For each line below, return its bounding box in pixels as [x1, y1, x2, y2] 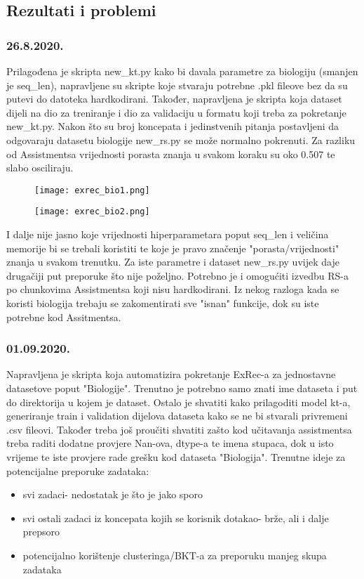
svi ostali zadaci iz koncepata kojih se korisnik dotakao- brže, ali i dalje [22, 510, 329, 525]
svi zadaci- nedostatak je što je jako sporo [22, 487, 203, 502]
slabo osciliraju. [6, 160, 74, 175]
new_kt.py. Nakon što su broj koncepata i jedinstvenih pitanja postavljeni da [6, 119, 339, 134]
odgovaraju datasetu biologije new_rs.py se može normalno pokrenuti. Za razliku [6, 132, 356, 147]
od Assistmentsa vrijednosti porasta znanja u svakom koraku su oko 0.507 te [6, 146, 335, 161]
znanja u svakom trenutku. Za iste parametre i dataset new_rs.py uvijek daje [6, 254, 339, 269]
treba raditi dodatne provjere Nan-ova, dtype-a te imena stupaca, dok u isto [6, 436, 334, 450]
